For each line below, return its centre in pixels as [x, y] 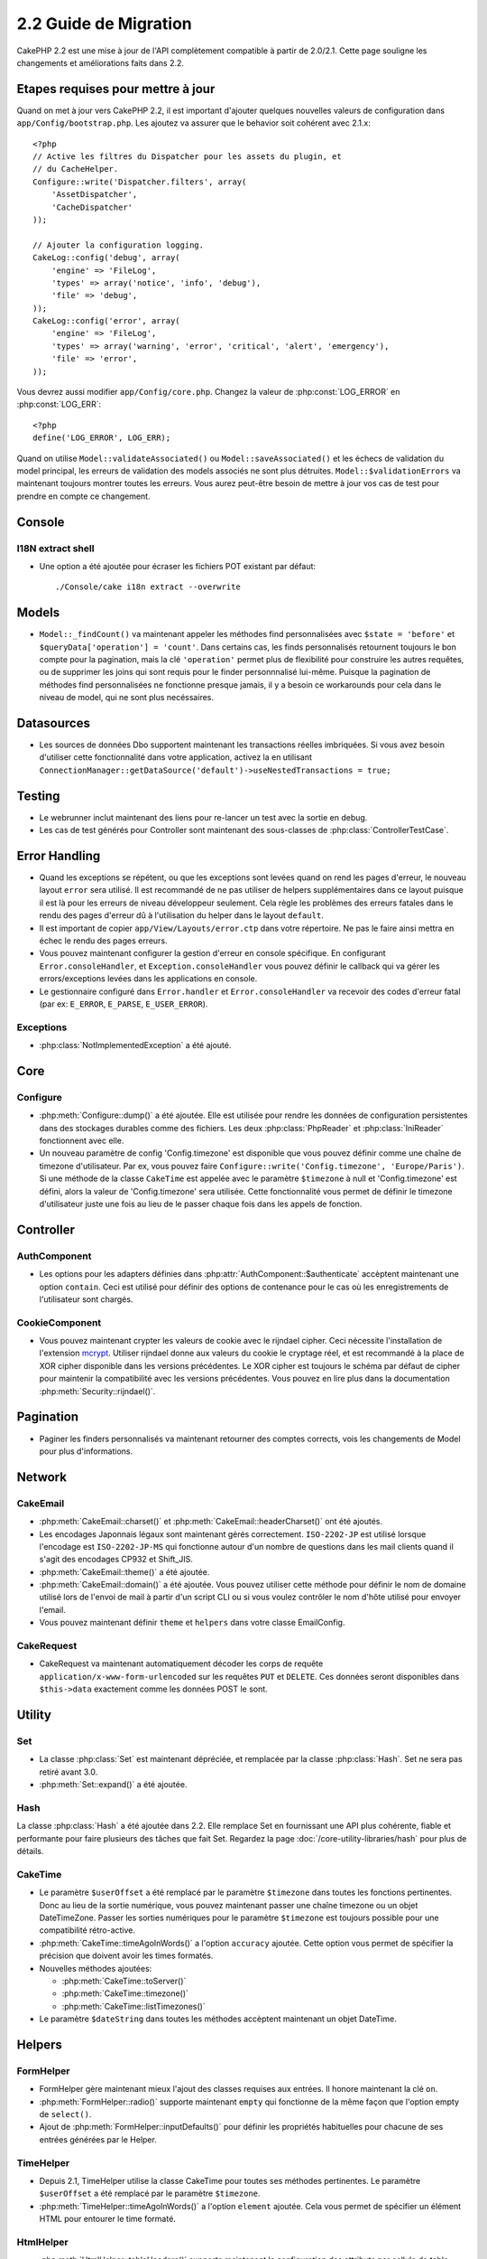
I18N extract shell [55, 548]
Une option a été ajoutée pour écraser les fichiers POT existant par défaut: [177, 566]
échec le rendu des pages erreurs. [103, 941]
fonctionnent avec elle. [82, 1141]
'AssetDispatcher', [94, 195]
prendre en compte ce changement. [83, 496]
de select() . [65, 2114]
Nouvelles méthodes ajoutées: [96, 1968]
